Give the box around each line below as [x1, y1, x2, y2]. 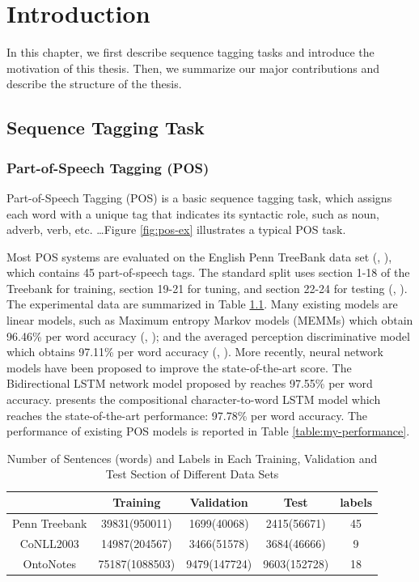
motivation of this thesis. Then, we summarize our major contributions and [6, 59, 379, 76]
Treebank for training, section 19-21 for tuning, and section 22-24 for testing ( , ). [6, 279, 408, 296]
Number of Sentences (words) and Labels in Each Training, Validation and [6, 449, 378, 466]
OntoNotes [23, 554, 76, 571]
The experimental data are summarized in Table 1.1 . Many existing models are [6, 295, 398, 312]
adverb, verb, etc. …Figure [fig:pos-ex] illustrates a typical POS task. [6, 221, 346, 238]
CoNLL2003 [19, 534, 79, 551]
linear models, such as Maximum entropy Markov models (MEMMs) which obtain [6, 312, 413, 329]
